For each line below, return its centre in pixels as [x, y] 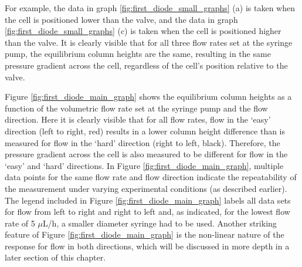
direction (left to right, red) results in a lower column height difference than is [145, 131]
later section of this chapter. [55, 257]
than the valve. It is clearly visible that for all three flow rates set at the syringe [149, 42]
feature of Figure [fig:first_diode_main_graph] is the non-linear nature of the [145, 234]
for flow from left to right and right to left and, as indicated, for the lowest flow [147, 212]
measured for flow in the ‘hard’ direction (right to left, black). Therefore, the [142, 142]
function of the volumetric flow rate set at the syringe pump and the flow [136, 108]
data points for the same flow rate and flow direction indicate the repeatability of [151, 177]
